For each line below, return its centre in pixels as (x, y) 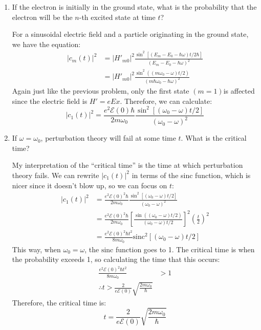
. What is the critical (214, 138)
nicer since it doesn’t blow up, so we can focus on (90, 185)
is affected (239, 91)
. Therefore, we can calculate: (166, 101)
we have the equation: (46, 44)
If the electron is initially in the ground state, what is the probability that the (134, 7)
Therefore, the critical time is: (59, 302)
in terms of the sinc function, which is (191, 175)
